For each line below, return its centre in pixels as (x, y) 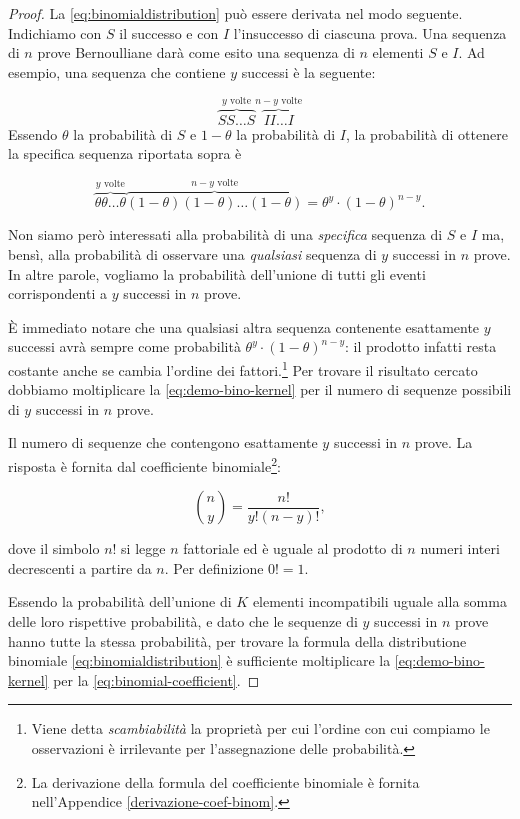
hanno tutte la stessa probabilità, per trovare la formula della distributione (237, 640)
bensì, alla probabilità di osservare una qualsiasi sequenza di (192, 254)
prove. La (443, 442)
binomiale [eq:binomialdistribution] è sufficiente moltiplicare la (199, 660)
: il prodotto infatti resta (421, 346)
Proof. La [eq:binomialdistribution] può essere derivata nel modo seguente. (235, 13)
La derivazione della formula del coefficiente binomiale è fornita (225, 781)
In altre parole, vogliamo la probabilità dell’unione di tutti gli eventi (217, 273)
